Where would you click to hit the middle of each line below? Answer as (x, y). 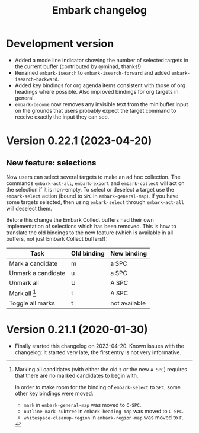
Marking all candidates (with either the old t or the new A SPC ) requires (101, 370)
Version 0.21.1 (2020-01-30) (77, 329)
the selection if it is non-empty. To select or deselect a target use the (90, 189)
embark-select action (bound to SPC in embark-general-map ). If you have (92, 196)
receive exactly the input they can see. (62, 117)
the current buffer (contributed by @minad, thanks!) (78, 66)
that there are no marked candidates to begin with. (76, 376)
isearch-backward (36, 79)
